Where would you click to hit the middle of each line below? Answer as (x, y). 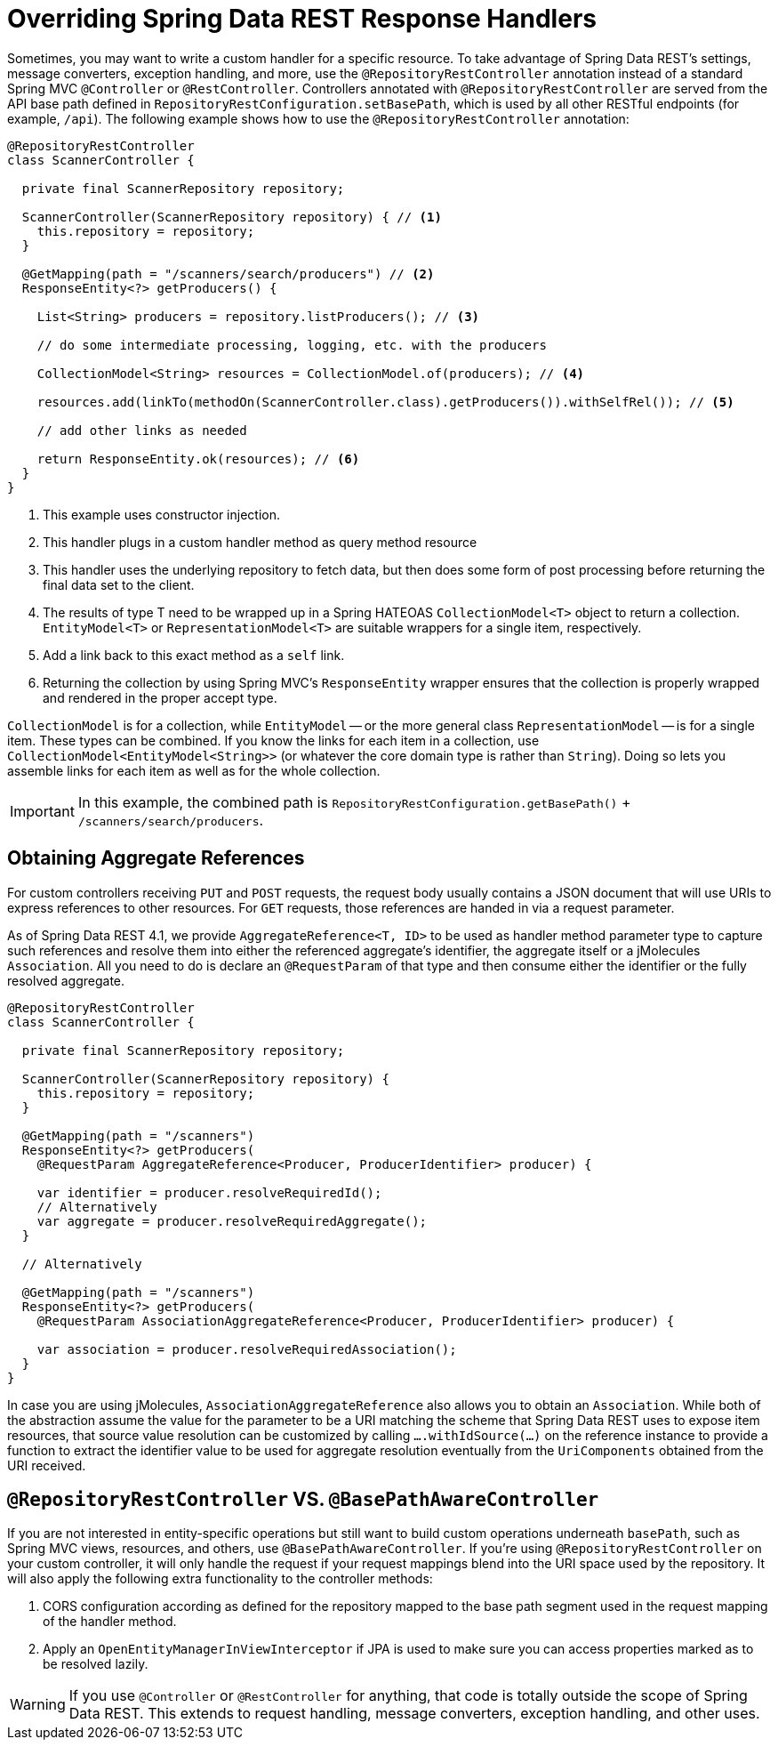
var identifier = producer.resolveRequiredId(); (209, 1192)
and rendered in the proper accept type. (160, 697)
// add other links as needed (142, 430)
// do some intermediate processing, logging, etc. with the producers (292, 345)
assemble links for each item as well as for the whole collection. (194, 770)
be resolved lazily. (96, 1664)
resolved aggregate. (66, 980)
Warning (38, 1705)
